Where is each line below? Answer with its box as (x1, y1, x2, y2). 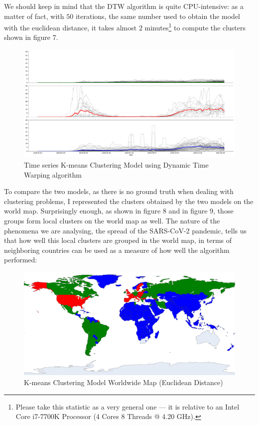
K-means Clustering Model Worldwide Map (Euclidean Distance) (24, 377, 223, 387)
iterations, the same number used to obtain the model (75, 10, 241, 21)
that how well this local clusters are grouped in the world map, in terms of (4, 235, 232, 245)
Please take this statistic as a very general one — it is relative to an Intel (15, 401, 240, 412)
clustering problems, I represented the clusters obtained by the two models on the (4, 196, 254, 206)
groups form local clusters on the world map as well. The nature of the (4, 215, 220, 225)
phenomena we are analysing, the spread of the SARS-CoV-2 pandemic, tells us (4, 225, 247, 235)
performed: (4, 254, 37, 265)
